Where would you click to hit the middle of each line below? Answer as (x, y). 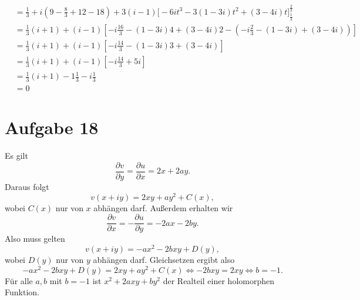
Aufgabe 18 (52, 127)
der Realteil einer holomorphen (219, 280)
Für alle (19, 280)
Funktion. (22, 292)
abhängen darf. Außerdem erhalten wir (163, 207)
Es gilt (16, 156)
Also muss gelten (35, 239)
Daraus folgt (27, 187)
